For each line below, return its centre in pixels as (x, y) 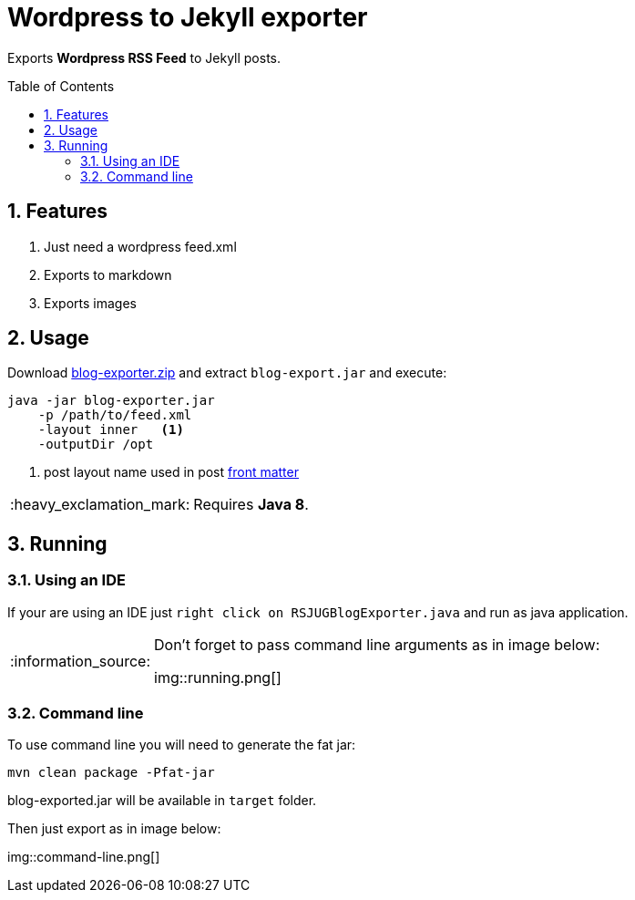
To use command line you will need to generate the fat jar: (182, 745)
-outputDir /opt (96, 445)
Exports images (90, 303)
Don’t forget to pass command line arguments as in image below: (377, 644)
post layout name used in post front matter (171, 472)
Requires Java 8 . (251, 505)
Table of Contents (61, 86)
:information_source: (81, 661)
